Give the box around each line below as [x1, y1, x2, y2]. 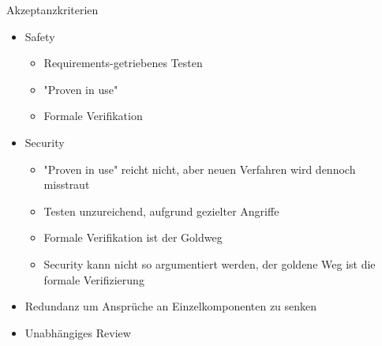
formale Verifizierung [43, 271, 144, 288]
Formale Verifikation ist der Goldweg [43, 229, 223, 246]
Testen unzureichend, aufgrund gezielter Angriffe [43, 202, 279, 219]
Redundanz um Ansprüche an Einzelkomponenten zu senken [24, 298, 317, 314]
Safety [24, 28, 55, 44]
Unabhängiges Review [24, 324, 131, 340]
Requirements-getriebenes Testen [43, 55, 203, 71]
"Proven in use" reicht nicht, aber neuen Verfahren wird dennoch [43, 160, 356, 177]
